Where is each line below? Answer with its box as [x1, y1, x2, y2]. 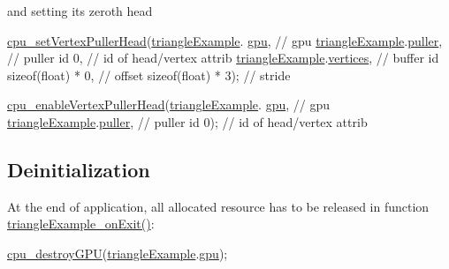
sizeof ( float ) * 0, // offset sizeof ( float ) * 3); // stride [7, 65, 291, 84]
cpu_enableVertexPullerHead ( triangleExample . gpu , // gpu [7, 95, 331, 114]
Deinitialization [7, 155, 150, 183]
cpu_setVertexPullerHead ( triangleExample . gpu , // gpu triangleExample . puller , [7, 31, 443, 49]
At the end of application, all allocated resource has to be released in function [7, 197, 430, 215]
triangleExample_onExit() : [7, 214, 155, 233]
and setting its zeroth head [7, 2, 153, 19]
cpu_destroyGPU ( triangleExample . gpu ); [7, 243, 228, 262]
